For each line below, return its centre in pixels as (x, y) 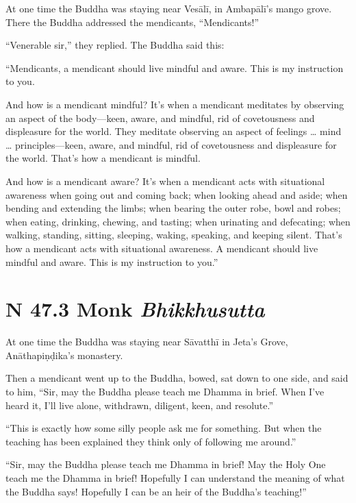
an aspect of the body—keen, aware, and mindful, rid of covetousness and (160, 118)
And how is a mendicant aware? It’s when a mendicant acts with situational (165, 181)
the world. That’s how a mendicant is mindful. (103, 158)
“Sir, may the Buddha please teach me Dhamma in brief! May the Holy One (166, 464)
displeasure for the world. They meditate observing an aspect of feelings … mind (174, 131)
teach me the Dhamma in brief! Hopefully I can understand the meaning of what (175, 477)
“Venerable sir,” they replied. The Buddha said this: (115, 45)
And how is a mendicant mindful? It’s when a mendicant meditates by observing (175, 104)
